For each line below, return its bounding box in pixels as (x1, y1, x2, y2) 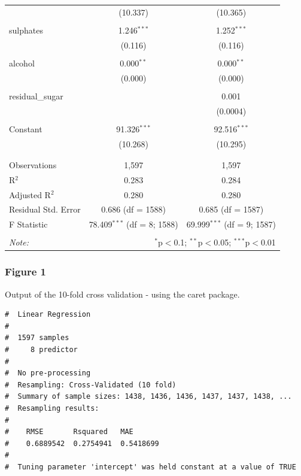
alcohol (9, 56, 35, 69)
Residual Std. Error (9, 203, 81, 216)
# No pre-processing (5, 369, 91, 378)
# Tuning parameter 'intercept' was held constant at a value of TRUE (5, 462, 296, 471)
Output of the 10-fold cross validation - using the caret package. (5, 287, 240, 300)
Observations (9, 158, 57, 171)
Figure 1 (5, 264, 46, 279)
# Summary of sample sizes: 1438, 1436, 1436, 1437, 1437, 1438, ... (5, 392, 292, 401)
